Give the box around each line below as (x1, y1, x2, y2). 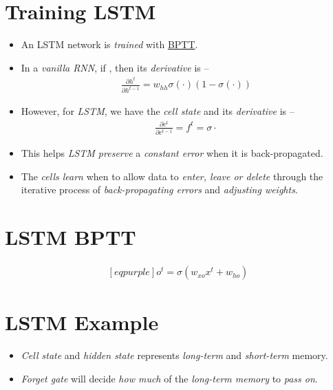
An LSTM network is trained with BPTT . (21, 37, 198, 52)
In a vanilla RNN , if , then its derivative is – (21, 60, 209, 74)
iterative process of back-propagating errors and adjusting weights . (21, 182, 298, 197)
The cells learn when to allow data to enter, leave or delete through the (21, 169, 323, 183)
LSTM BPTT (5, 223, 136, 251)
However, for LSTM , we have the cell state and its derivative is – (21, 104, 294, 118)
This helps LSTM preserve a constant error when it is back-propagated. (21, 146, 323, 160)
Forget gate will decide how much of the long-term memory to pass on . (21, 371, 318, 385)
